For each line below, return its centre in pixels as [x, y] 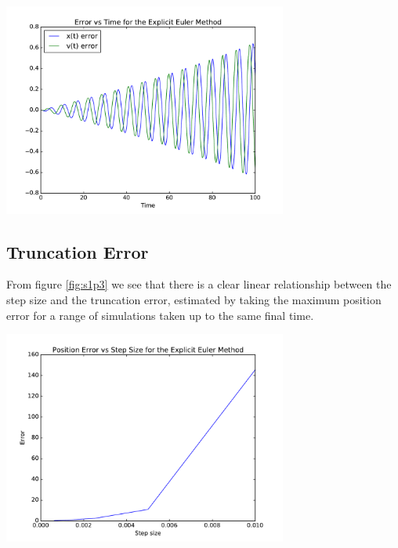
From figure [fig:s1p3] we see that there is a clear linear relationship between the [199, 284]
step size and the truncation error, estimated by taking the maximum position [194, 299]
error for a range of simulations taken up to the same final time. [160, 315]
